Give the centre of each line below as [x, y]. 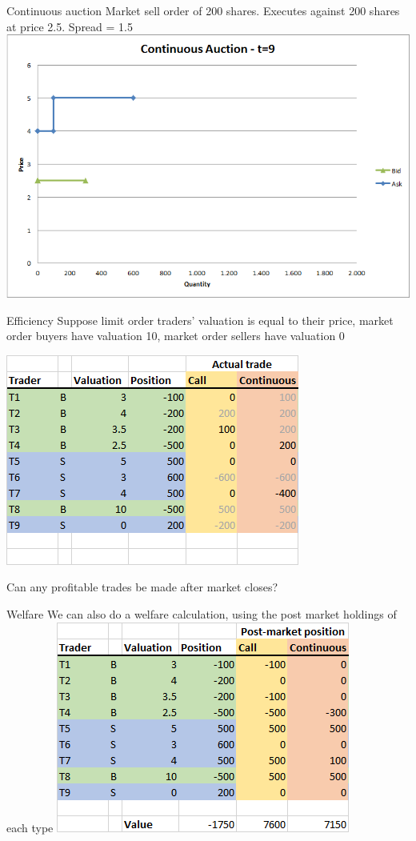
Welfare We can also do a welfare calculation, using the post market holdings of [202, 613]
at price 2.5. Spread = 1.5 [70, 26]
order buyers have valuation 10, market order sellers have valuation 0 [176, 336]
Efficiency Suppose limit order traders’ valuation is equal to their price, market [200, 320]
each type [30, 827]
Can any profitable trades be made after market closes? [142, 587]
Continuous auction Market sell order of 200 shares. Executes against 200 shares [203, 10]
